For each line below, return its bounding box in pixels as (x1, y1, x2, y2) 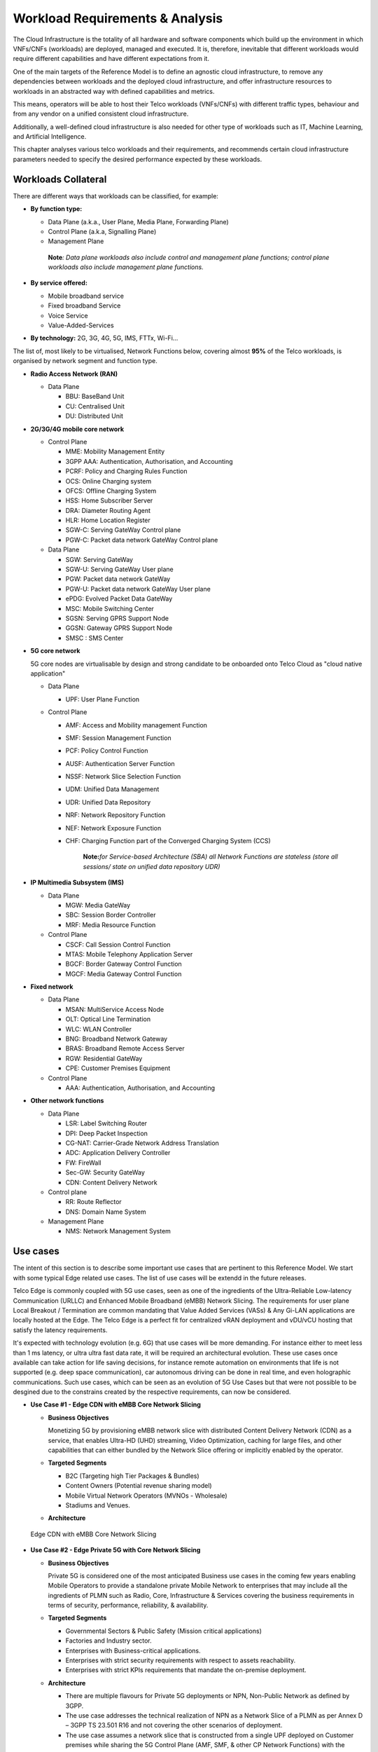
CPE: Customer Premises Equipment (65, 1064, 171, 1072)
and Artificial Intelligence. (13, 132, 87, 141)
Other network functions (30, 1097, 104, 1105)
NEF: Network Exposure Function (65, 823, 162, 832)
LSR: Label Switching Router (65, 1119, 147, 1128)
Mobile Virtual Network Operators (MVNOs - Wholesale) (65, 1491, 227, 1500)
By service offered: (30, 279, 87, 287)
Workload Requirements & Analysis (13, 11, 223, 26)
